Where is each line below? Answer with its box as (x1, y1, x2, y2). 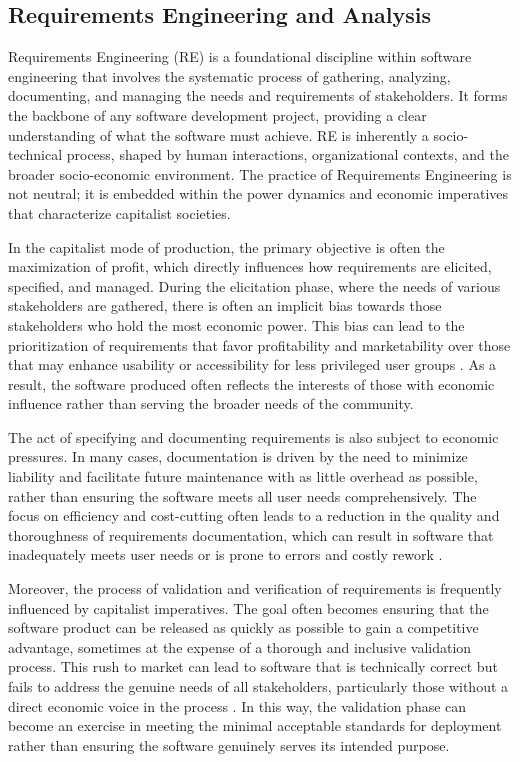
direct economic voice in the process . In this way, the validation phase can (8, 695, 467, 716)
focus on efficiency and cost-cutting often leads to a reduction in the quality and (8, 505, 500, 526)
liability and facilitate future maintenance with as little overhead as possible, (8, 466, 478, 487)
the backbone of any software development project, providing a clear (8, 104, 427, 125)
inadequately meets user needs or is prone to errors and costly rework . (8, 544, 443, 565)
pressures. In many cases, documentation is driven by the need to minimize (8, 446, 468, 467)
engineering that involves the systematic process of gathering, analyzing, (8, 65, 451, 86)
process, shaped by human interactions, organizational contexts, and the (66, 144, 510, 165)
